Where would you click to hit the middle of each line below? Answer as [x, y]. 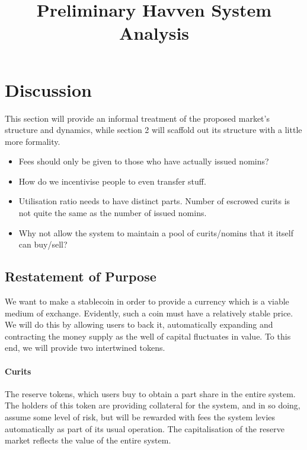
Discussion [48, 89]
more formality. [33, 141]
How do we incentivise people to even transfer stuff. [112, 181]
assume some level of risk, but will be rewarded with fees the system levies [140, 417]
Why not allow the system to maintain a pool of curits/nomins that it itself [156, 232]
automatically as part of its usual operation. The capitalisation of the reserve [145, 428]
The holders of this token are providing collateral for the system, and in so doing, [153, 405]
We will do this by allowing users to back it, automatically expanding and [139, 324]
